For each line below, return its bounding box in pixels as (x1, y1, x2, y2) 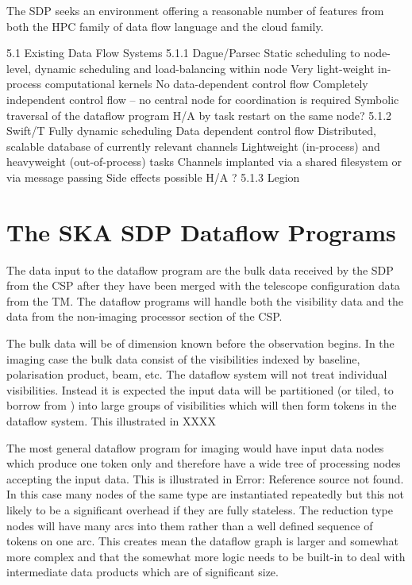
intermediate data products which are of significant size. (6, 564, 279, 580)
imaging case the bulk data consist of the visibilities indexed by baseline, (6, 350, 360, 367)
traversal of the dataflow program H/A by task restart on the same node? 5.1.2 (6, 106, 392, 123)
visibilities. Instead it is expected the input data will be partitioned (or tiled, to (6, 381, 394, 398)
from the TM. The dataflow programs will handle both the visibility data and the (6, 292, 404, 309)
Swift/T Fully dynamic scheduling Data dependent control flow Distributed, (6, 122, 376, 139)
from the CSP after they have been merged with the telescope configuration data (6, 277, 400, 294)
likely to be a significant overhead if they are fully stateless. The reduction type (6, 501, 393, 518)
